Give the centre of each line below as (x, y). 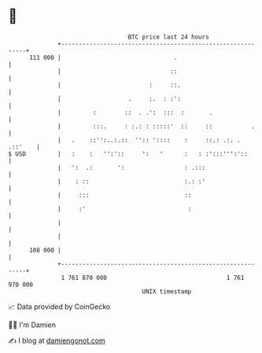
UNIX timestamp (167, 291)
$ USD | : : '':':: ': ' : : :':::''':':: (128, 154)
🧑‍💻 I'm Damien (32, 325)
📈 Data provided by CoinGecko (59, 307)
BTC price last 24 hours (169, 37)
